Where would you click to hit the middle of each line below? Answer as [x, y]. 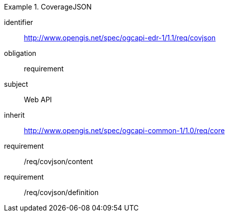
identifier [19, 22]
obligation [20, 53]
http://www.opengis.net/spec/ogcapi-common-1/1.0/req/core [124, 130]
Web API [38, 100]
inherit [14, 115]
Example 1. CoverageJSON [48, 7]
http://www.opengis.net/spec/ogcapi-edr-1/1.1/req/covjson [120, 38]
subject [16, 84]
